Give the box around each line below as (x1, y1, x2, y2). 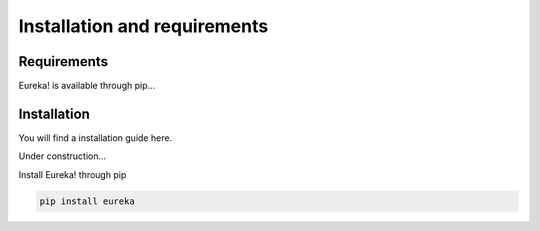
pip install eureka (39, 195, 135, 207)
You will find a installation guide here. (18, 131, 173, 144)
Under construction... (18, 150, 107, 162)
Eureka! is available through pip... (18, 80, 156, 92)
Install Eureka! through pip (18, 168, 127, 180)
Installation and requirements (18, 15, 269, 37)
